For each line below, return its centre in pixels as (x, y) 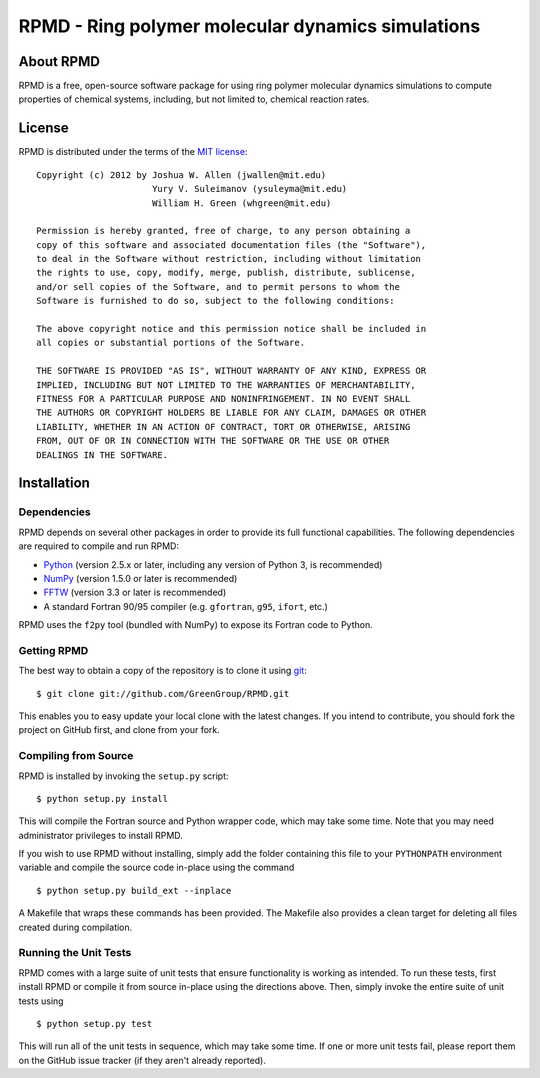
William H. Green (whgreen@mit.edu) (241, 203)
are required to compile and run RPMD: (99, 546)
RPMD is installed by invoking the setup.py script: (123, 776)
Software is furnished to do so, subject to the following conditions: (215, 301)
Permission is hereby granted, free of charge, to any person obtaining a (223, 231)
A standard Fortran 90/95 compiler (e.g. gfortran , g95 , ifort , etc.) (186, 606)
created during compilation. (75, 927)
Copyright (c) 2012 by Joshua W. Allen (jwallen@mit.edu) (181, 174)
